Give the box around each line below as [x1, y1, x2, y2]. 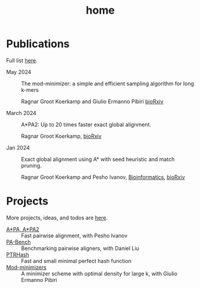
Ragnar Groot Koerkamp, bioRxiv [21, 132, 102, 140]
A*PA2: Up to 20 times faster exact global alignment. [21, 120, 152, 128]
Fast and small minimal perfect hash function [21, 257, 132, 264]
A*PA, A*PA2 [6, 225, 40, 233]
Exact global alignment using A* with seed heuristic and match [21, 156, 175, 163]
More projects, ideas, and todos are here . [6, 214, 108, 221]
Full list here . [6, 57, 38, 64]
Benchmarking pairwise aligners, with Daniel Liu [21, 244, 139, 252]
